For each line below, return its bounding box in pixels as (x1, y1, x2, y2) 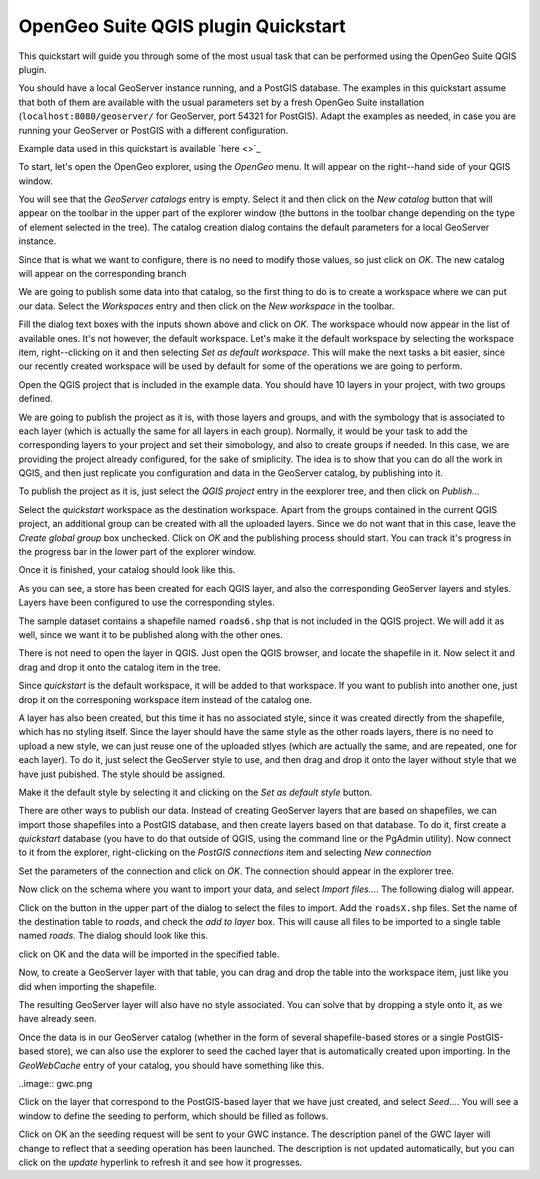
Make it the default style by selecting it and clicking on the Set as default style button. (18, 786, 373, 798)
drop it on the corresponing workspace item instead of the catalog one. (18, 693, 313, 705)
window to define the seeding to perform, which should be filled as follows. (18, 1110, 329, 1122)
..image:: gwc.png (18, 1077, 93, 1089)
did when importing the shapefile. (18, 980, 157, 992)
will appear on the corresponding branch (18, 268, 187, 280)
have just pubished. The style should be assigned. (18, 768, 226, 780)
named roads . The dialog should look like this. (18, 930, 209, 942)
